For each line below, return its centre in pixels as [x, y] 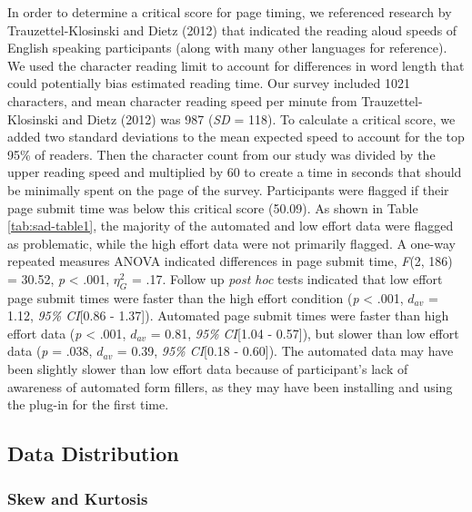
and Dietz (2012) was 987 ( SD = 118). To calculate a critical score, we [259, 118]
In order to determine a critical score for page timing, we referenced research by [230, 12]
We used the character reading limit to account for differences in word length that [236, 65]
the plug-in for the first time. [88, 404]
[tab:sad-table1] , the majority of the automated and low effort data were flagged [231, 226]
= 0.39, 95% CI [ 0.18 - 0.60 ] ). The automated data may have [285, 351]
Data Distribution [93, 453]
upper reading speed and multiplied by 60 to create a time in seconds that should [235, 172]
